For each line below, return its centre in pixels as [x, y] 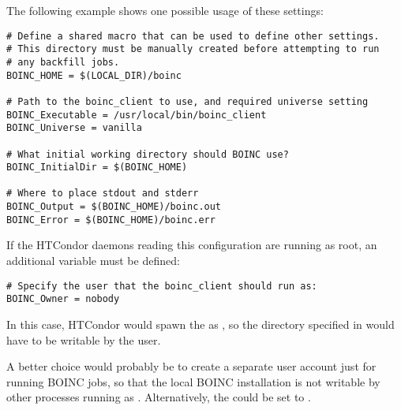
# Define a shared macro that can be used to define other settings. [193, 36]
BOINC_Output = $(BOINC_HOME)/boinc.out [114, 207]
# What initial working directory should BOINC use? [148, 154]
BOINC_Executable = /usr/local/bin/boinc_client [137, 115]
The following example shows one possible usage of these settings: [165, 10]
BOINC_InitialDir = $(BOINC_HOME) [97, 168]
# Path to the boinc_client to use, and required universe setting [187, 101]
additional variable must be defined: [93, 261]
